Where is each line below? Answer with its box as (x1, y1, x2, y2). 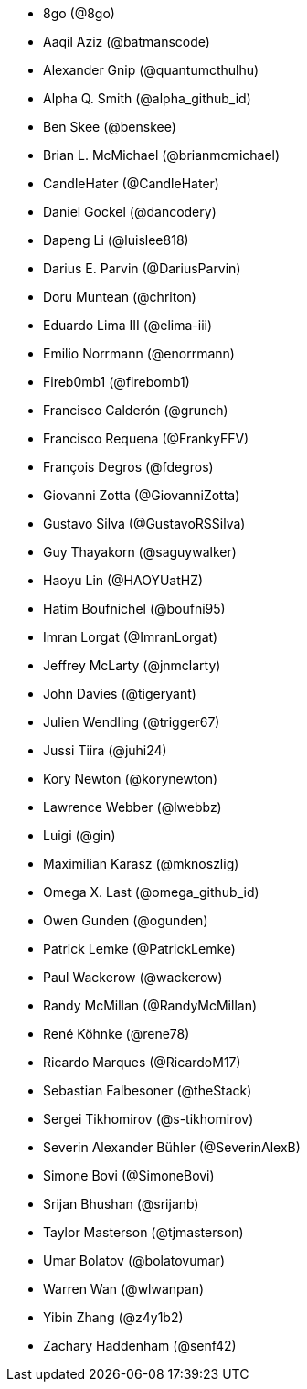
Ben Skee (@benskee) (43, 119, 176, 134)
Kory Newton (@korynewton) (43, 771, 218, 786)
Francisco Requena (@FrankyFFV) (43, 431, 249, 446)
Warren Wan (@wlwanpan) (43, 1281, 205, 1297)
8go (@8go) (43, 5, 115, 21)
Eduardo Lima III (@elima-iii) (43, 317, 213, 333)
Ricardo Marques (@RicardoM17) (43, 1054, 241, 1070)
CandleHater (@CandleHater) (43, 176, 219, 191)
